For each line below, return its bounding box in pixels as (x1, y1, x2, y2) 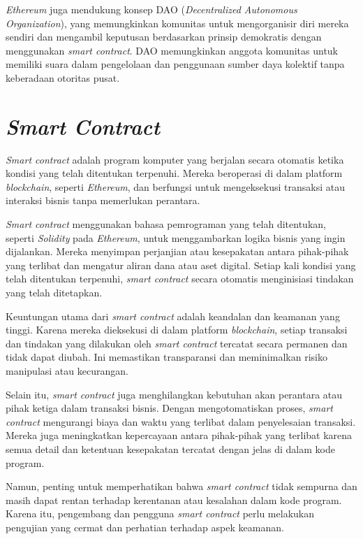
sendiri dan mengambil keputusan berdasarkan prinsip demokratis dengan (6, 29, 322, 44)
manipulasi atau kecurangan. (6, 364, 128, 378)
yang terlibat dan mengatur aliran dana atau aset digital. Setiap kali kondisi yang (6, 257, 356, 272)
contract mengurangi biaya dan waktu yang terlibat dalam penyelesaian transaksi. (6, 414, 356, 429)
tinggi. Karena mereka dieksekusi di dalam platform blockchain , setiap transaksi (6, 322, 348, 337)
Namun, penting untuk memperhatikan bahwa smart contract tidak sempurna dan (6, 479, 357, 494)
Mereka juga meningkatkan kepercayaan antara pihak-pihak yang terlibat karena (6, 428, 353, 443)
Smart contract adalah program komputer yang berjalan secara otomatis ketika (6, 152, 344, 166)
